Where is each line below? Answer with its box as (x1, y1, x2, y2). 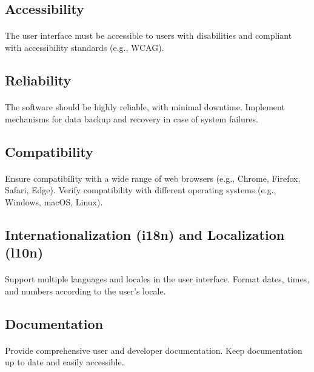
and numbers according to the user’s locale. (5, 284, 166, 297)
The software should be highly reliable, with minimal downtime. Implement (5, 100, 285, 113)
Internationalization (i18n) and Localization (5, 225, 285, 244)
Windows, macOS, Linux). (5, 195, 103, 208)
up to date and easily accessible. (5, 356, 124, 368)
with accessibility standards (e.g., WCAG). (5, 41, 164, 53)
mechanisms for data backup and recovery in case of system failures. (5, 112, 258, 125)
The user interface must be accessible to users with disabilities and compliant (5, 29, 292, 42)
